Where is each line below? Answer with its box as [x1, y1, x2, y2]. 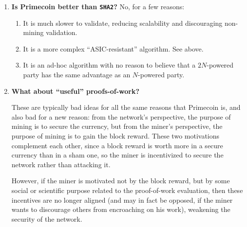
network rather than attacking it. [11, 159, 111, 169]
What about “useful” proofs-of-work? [11, 86, 140, 96]
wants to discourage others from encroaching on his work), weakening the [11, 204, 230, 214]
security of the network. [11, 213, 82, 224]
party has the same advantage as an [23, 70, 131, 80]
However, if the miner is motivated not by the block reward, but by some [11, 175, 230, 186]
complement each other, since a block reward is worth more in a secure [11, 140, 223, 150]
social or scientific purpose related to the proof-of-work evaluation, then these [11, 185, 243, 195]
